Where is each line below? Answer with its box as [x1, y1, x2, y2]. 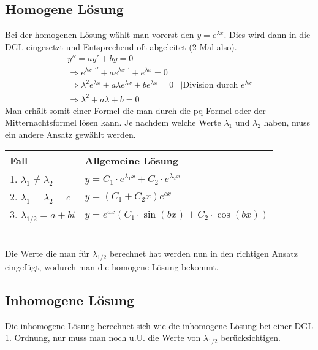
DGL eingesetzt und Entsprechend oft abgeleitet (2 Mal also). [5, 40, 237, 53]
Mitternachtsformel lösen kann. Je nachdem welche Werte [5, 116, 221, 129]
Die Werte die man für [5, 247, 89, 260]
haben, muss [263, 116, 311, 129]
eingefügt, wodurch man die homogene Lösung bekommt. [5, 260, 219, 273]
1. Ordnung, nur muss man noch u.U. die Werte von [5, 331, 201, 344]
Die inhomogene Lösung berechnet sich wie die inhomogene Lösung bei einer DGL [5, 319, 314, 332]
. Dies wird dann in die [224, 28, 311, 41]
